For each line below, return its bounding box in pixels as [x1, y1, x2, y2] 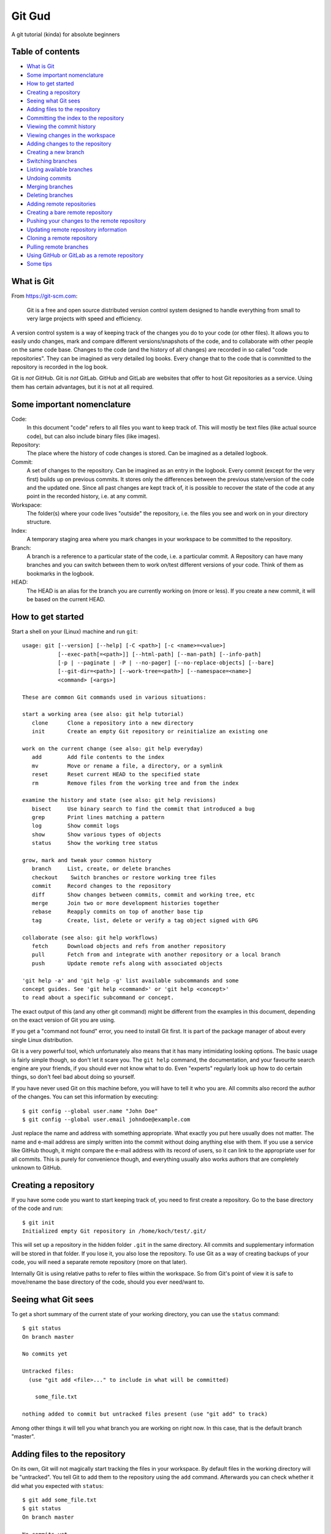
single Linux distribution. [11, 1036, 74, 1043]
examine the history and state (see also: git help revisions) [22, 796, 216, 804]
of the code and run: [11, 1204, 64, 1212]
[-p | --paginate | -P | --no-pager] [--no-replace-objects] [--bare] [57, 660, 275, 666]
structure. [26, 518, 51, 526]
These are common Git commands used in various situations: [22, 693, 207, 701]
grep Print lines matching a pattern [31, 814, 165, 821]
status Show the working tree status [31, 839, 159, 847]
